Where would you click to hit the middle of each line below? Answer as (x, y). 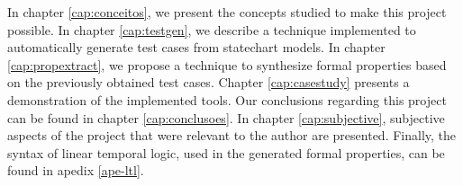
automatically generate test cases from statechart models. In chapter (196, 47)
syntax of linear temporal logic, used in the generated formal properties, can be (226, 152)
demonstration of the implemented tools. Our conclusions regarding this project (227, 99)
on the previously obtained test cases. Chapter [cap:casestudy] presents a (209, 82)
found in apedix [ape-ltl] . (76, 170)
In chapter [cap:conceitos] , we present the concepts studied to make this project (227, 12)
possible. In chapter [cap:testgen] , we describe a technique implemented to (212, 29)
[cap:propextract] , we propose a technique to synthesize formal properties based (227, 64)
